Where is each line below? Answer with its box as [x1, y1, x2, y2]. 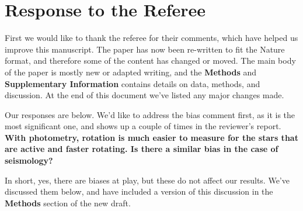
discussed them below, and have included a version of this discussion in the [5, 185, 273, 198]
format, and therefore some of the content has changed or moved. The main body [5, 54, 296, 67]
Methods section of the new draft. [5, 196, 131, 209]
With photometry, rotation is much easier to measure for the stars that [5, 131, 298, 143]
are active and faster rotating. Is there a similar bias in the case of [5, 143, 278, 155]
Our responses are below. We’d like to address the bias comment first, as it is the [5, 108, 295, 120]
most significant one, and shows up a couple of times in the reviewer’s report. [5, 120, 281, 132]
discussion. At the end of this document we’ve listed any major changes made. [5, 89, 284, 101]
